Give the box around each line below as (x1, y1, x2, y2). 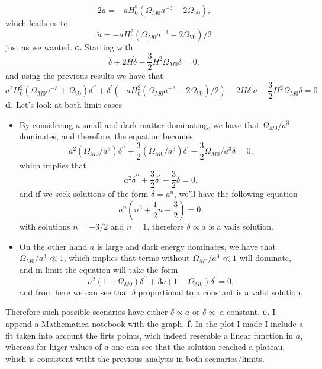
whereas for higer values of (5, 341, 102, 353)
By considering (19, 118, 73, 131)
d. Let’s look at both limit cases (5, 98, 122, 110)
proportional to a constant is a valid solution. (138, 285, 303, 298)
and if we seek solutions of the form (19, 187, 149, 200)
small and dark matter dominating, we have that (83, 118, 260, 131)
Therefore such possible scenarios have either (5, 306, 168, 318)
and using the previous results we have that (5, 69, 163, 82)
